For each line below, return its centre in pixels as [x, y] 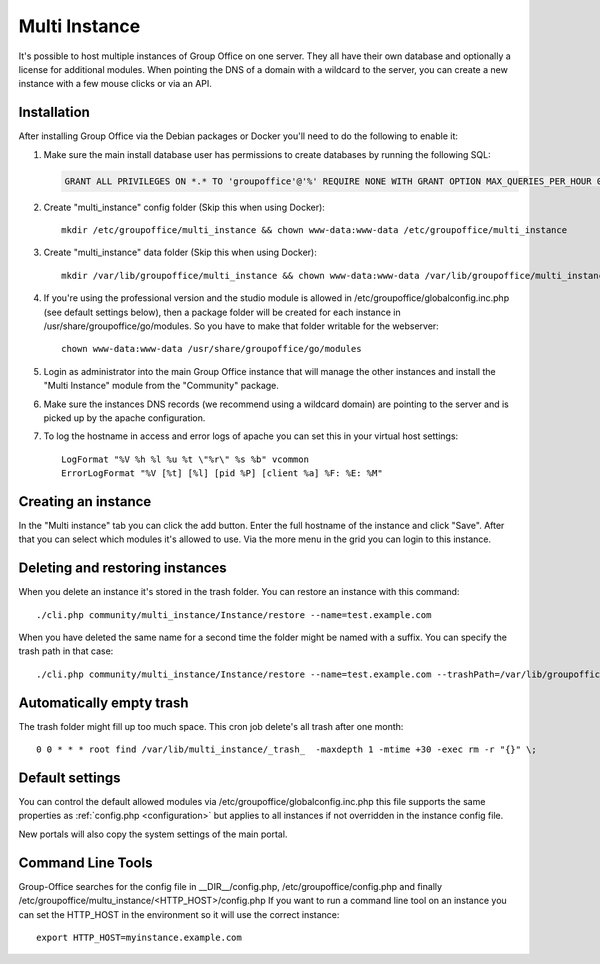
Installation [54, 112]
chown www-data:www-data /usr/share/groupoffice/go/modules [211, 349]
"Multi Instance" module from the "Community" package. [161, 386]
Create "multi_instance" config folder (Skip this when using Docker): [184, 207]
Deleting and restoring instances [122, 568]
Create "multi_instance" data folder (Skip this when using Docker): [180, 252]
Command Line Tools [85, 862]
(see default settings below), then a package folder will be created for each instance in [222, 312]
